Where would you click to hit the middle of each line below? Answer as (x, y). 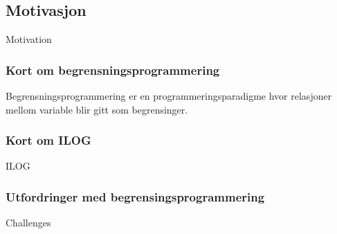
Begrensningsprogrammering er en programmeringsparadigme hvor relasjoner (169, 96)
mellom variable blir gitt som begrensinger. (97, 109)
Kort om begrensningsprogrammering (113, 70)
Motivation (29, 39)
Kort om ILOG (48, 140)
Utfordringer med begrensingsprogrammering (135, 196)
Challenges (28, 223)
